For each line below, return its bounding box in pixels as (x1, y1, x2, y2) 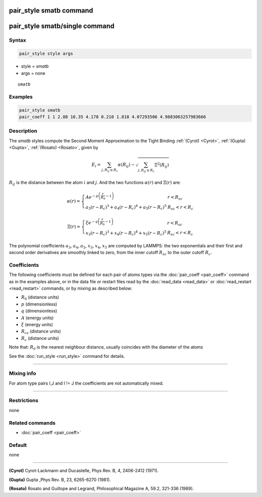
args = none (21, 70, 46, 76)
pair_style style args (19, 51, 73, 56)
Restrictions (9, 397, 39, 404)
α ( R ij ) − (117, 162, 135, 169)
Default (9, 442, 27, 448)
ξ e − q (85, 220, 98, 226)
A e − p (85, 194, 98, 200)
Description (9, 128, 37, 134)
